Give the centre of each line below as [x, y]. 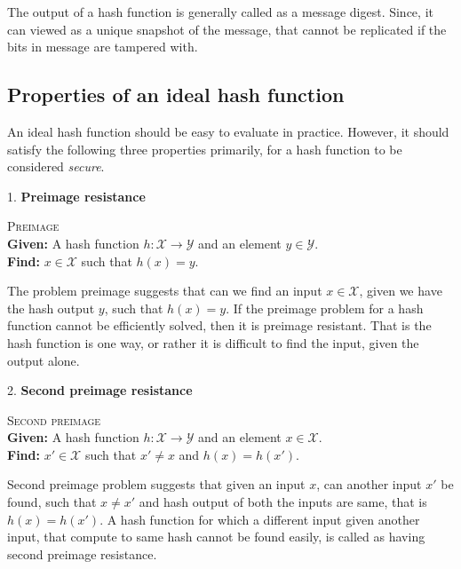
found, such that [52, 502]
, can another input [369, 484]
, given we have [401, 291]
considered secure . [56, 166]
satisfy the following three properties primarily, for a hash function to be [205, 149]
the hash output [51, 308]
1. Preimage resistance [76, 196]
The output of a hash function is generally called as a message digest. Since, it [220, 12]
